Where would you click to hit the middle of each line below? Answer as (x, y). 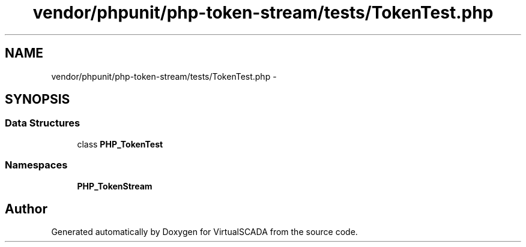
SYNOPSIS (38, 100)
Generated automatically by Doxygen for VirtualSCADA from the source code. (204, 232)
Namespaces (36, 165)
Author (26, 209)
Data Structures (43, 123)
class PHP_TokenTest (120, 144)
